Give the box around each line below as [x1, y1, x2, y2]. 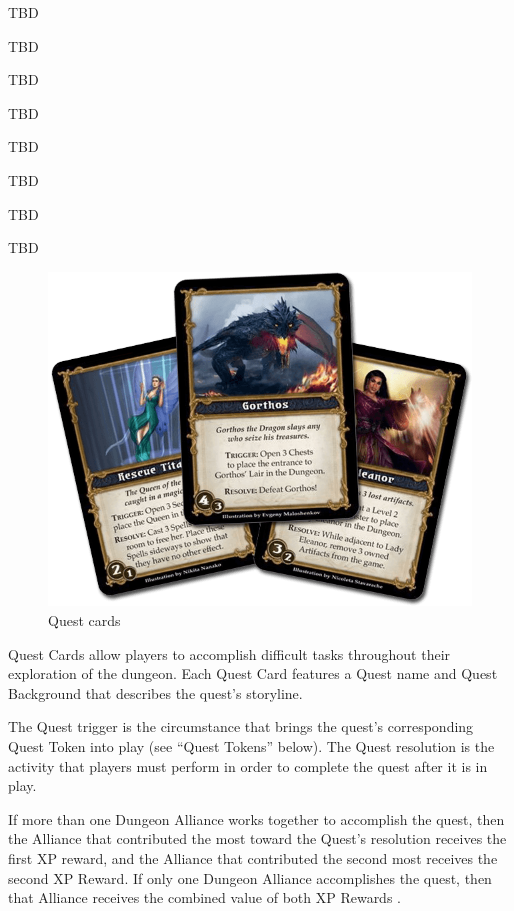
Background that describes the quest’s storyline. [8, 682, 303, 703]
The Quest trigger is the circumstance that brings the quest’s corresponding [8, 716, 474, 737]
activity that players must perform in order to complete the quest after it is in [8, 755, 488, 776]
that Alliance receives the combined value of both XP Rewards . [8, 887, 401, 908]
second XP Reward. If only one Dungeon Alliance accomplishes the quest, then [8, 867, 492, 888]
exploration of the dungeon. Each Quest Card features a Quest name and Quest [8, 663, 498, 684]
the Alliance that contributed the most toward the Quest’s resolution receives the [8, 828, 507, 849]
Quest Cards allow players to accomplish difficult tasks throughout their [8, 643, 451, 664]
